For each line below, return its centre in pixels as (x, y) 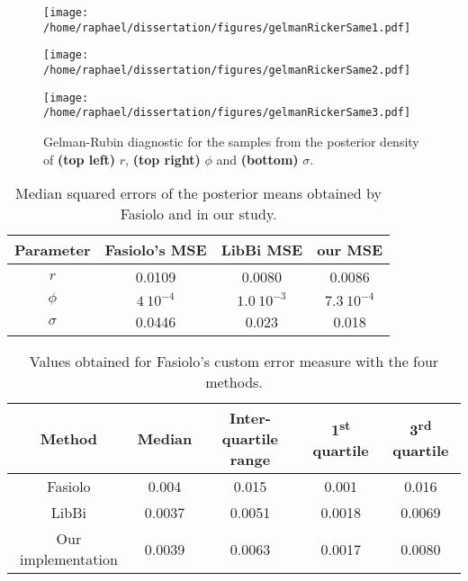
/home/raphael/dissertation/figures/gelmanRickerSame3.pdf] (227, 113)
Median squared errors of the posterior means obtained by (198, 193)
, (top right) (163, 159)
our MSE (350, 250)
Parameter (53, 250)
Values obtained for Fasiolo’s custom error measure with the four (234, 362)
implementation (68, 559)
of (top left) (80, 159)
